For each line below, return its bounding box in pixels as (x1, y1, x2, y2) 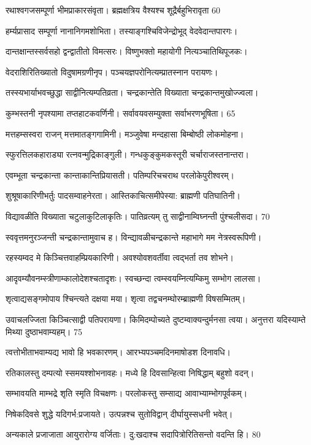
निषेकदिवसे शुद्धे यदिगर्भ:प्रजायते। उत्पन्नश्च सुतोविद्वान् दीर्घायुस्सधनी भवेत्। (6, 407, 233, 420)
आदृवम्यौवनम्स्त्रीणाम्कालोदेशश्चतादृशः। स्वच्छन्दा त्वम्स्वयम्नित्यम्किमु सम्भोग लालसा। (6, 271, 261, 284)
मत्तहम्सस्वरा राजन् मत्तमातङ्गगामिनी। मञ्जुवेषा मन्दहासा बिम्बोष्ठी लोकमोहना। (6, 127, 244, 140)
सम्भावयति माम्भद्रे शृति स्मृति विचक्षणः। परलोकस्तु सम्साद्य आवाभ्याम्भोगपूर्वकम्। (6, 387, 248, 400)
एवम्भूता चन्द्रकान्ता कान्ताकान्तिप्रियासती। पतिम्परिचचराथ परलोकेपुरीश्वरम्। (6, 168, 235, 181)
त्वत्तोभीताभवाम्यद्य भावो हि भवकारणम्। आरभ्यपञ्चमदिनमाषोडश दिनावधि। (6, 346, 231, 358)
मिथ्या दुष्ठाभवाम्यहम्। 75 (6, 325, 83, 338)
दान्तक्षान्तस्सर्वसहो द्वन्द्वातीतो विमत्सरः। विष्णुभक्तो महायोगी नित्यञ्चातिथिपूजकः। (6, 45, 248, 58)
